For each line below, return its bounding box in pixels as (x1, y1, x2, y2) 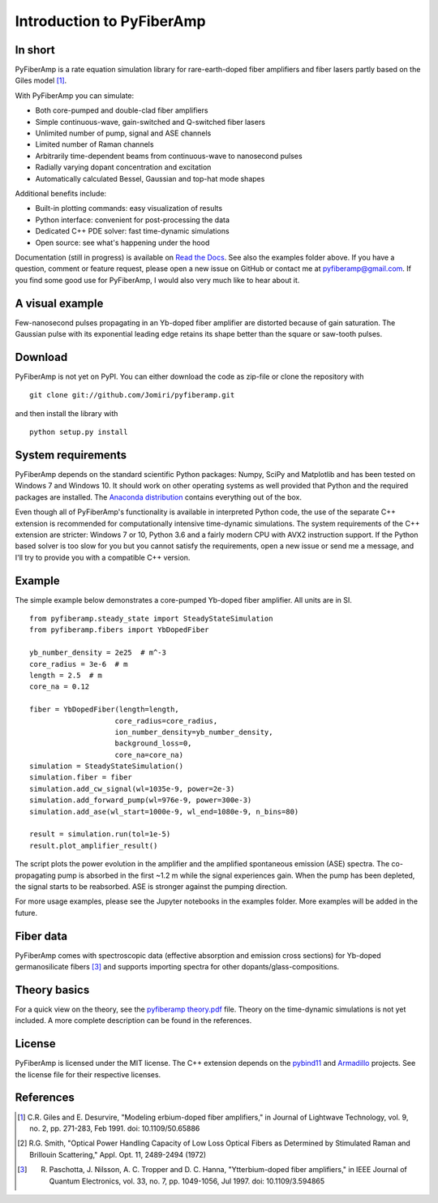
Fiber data (15, 929, 68, 943)
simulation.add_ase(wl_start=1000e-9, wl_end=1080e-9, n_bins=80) (29, 807, 299, 816)
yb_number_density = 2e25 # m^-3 (29, 648, 166, 657)
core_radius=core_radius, (114, 716, 218, 725)
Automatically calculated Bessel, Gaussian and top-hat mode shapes (35, 174, 265, 183)
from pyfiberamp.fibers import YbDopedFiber (29, 625, 210, 634)
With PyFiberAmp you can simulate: (15, 90, 135, 101)
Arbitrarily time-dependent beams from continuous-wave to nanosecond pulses (35, 151, 303, 161)
